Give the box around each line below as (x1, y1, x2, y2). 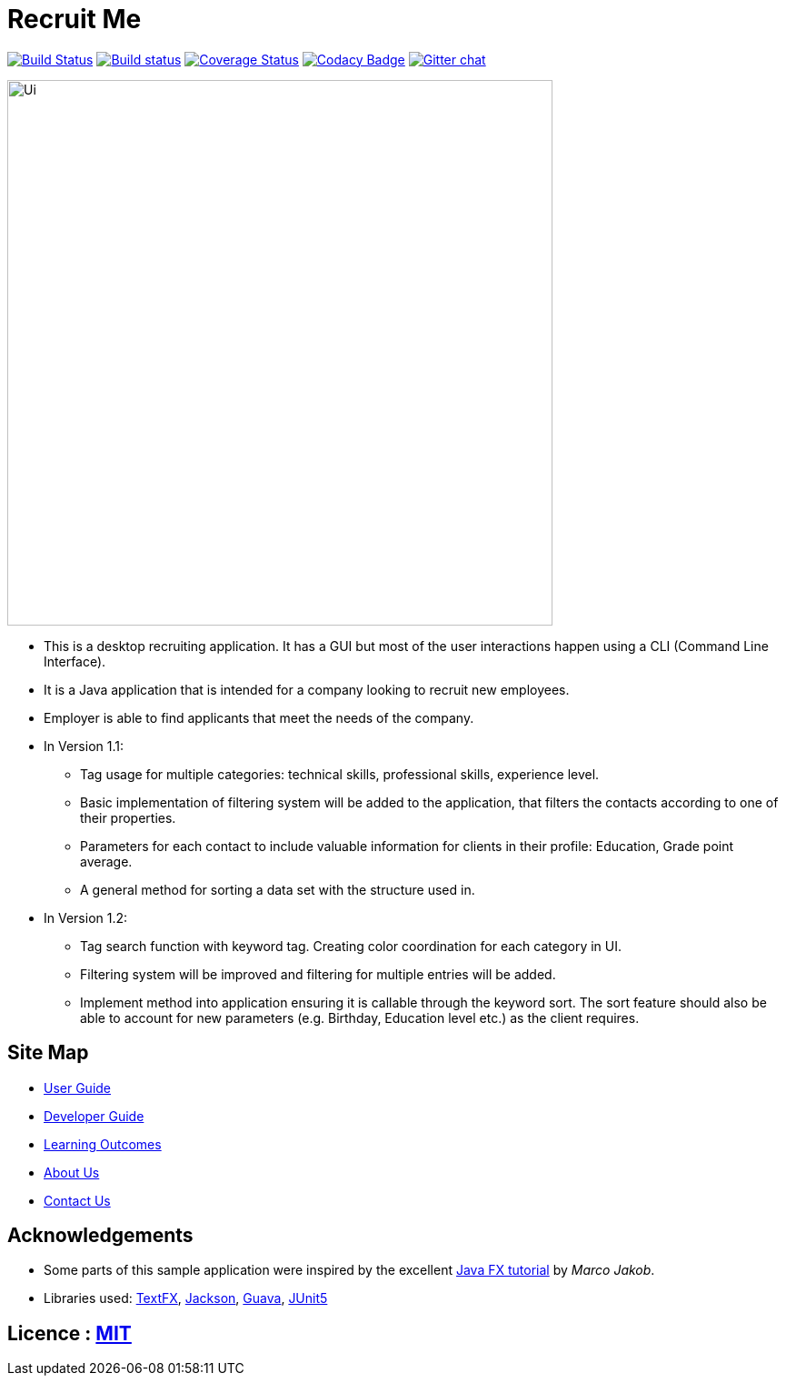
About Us (44, 1164, 100, 1180)
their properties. (80, 809, 176, 826)
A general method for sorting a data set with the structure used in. (80, 881, 475, 897)
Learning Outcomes (44, 1136, 162, 1152)
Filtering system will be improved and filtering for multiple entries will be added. (80, 966, 556, 982)
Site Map (7, 1041, 89, 1065)
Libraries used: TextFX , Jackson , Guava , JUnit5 (44, 1290, 328, 1307)
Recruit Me (7, 4, 142, 35)
